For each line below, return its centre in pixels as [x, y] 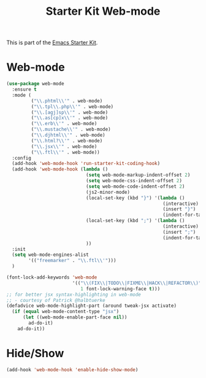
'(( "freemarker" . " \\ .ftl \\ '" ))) [72, 261]
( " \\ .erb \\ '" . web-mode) [64, 124]
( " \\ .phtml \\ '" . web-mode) [67, 101]
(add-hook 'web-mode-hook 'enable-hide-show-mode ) [72, 369]
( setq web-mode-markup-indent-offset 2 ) [138, 175]
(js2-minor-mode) [108, 192]
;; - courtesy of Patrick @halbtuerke [56, 300]
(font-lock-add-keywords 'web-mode [52, 277]
